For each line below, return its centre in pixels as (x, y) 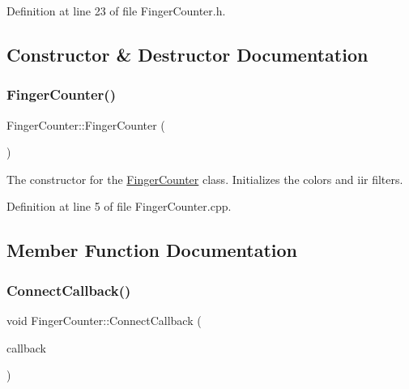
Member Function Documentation (152, 250)
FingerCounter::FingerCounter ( (86, 124)
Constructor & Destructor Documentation (187, 54)
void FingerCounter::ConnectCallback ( (104, 320)
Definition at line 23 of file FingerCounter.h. (116, 11)
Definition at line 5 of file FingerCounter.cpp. (119, 206)
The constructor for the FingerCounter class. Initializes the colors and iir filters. (205, 179)
